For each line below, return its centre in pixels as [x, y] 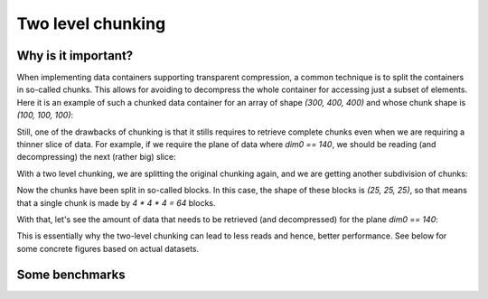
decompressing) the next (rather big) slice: [96, 157]
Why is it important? [75, 56]
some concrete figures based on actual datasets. [108, 248]
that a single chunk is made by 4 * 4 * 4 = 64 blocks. [116, 202]
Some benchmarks [71, 274]
